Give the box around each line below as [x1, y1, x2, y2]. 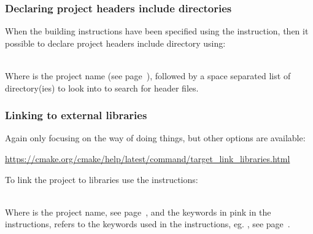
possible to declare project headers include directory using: [5, 36, 226, 49]
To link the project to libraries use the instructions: [5, 173, 198, 185]
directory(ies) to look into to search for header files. [5, 81, 199, 94]
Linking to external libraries [5, 107, 147, 123]
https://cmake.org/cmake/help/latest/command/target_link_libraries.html [5, 152, 290, 165]
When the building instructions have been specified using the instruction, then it [5, 25, 309, 37]
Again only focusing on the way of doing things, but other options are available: [5, 131, 306, 144]
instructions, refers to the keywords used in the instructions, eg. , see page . [5, 217, 290, 230]
